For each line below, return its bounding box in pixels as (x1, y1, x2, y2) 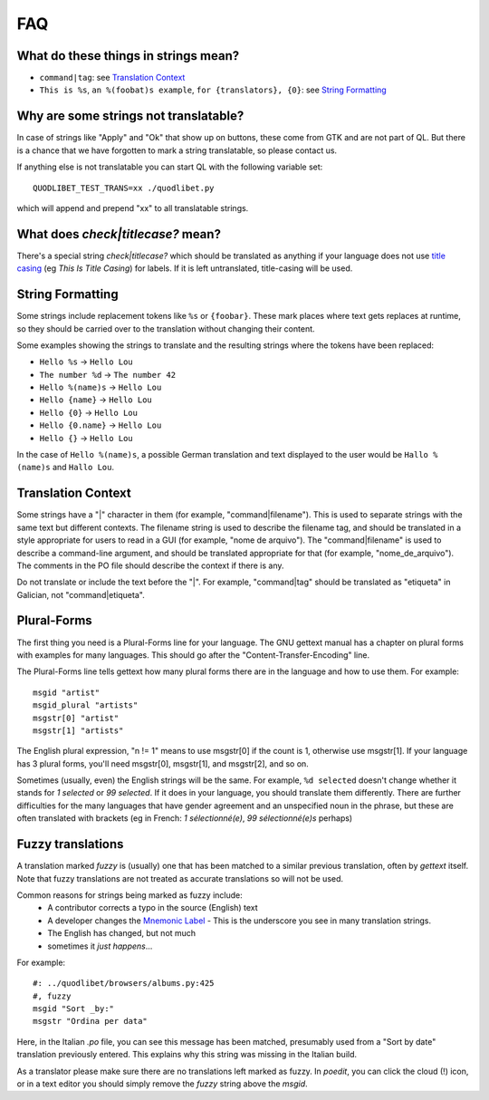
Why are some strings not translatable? (16, 109, 244, 124)
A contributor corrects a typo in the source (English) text (47, 902, 258, 913)
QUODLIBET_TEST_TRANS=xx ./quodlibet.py (33, 182, 215, 193)
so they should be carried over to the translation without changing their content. (16, 323, 316, 334)
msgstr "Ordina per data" (33, 1016, 149, 1027)
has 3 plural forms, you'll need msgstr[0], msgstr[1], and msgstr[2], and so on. (16, 757, 310, 769)
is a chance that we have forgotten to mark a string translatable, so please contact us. (16, 145, 338, 156)
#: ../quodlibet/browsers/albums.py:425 (33, 979, 215, 989)
